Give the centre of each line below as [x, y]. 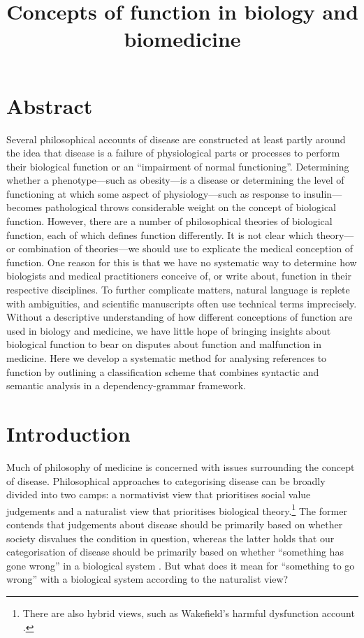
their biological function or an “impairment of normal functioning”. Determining [178, 166]
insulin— [323, 193]
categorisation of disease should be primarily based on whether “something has [175, 552]
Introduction [68, 433]
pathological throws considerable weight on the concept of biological [191, 207]
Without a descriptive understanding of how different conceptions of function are [180, 317]
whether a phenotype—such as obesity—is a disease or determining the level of [175, 180]
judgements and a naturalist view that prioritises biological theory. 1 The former [177, 509]
